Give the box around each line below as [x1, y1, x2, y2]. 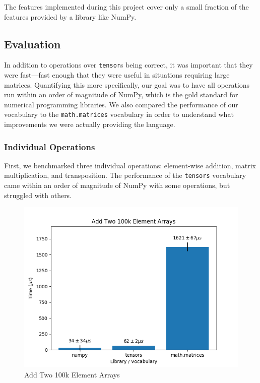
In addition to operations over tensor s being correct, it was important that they [4, 59, 253, 70]
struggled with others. [4, 189, 72, 200]
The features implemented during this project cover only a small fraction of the [4, 2, 249, 12]
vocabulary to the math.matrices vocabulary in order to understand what [4, 109, 234, 119]
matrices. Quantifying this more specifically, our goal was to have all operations [4, 79, 250, 90]
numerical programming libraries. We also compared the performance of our [4, 99, 238, 109]
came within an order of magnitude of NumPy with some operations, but [4, 180, 230, 190]
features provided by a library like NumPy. [4, 11, 137, 22]
